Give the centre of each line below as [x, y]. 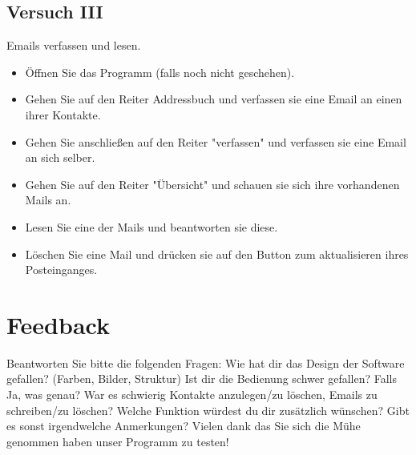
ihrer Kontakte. [63, 114]
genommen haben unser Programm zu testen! [118, 441]
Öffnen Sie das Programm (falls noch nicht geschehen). [160, 72]
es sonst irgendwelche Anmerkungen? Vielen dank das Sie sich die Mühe [184, 426]
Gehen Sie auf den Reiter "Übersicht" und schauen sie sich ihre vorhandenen [212, 184]
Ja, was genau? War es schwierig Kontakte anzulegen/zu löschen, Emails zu [192, 395]
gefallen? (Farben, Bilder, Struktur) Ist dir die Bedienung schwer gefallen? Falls [202, 378]
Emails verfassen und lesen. [74, 45]
